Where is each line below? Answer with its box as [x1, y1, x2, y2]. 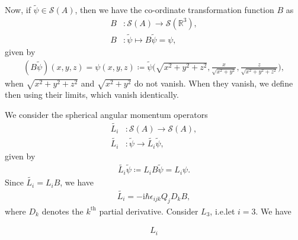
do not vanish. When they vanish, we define [134, 76, 293, 89]
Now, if [5, 4, 31, 16]
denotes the [41, 204, 84, 217]
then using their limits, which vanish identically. [5, 88, 179, 101]
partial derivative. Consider [99, 204, 198, 217]
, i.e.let [210, 204, 235, 217]
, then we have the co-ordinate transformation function [75, 4, 274, 16]
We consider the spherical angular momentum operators [5, 108, 208, 121]
